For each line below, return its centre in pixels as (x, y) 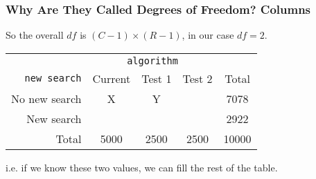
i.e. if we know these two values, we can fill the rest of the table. (142, 167)
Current (112, 78)
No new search (46, 98)
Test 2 (197, 78)
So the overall (35, 35)
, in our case (208, 35)
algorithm (152, 60)
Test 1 (157, 78)
